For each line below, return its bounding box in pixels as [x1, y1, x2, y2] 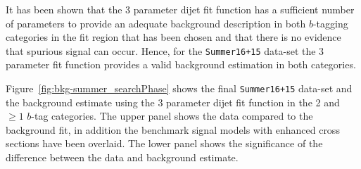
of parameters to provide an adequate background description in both [6, 15, 306, 30]
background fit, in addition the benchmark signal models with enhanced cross [6, 122, 340, 137]
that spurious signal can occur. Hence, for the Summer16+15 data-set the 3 [6, 43, 324, 58]
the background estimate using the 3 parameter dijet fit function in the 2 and [6, 94, 340, 109]
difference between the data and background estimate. [6, 150, 239, 165]
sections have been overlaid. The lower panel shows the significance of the [6, 136, 323, 151]
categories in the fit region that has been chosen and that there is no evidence [6, 30, 341, 44]
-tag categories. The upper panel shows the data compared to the [31, 108, 313, 123]
